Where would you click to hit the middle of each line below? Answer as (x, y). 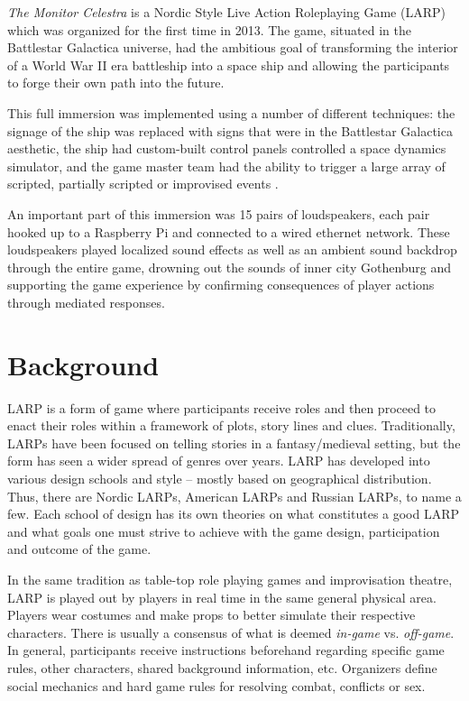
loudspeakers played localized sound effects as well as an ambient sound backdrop (232, 249)
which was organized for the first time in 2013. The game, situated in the (209, 29)
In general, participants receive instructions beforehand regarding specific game (226, 650)
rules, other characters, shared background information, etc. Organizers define (222, 667)
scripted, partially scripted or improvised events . (143, 184)
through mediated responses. (86, 302)
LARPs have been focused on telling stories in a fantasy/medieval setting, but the (234, 443)
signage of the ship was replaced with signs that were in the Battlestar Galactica (230, 130)
